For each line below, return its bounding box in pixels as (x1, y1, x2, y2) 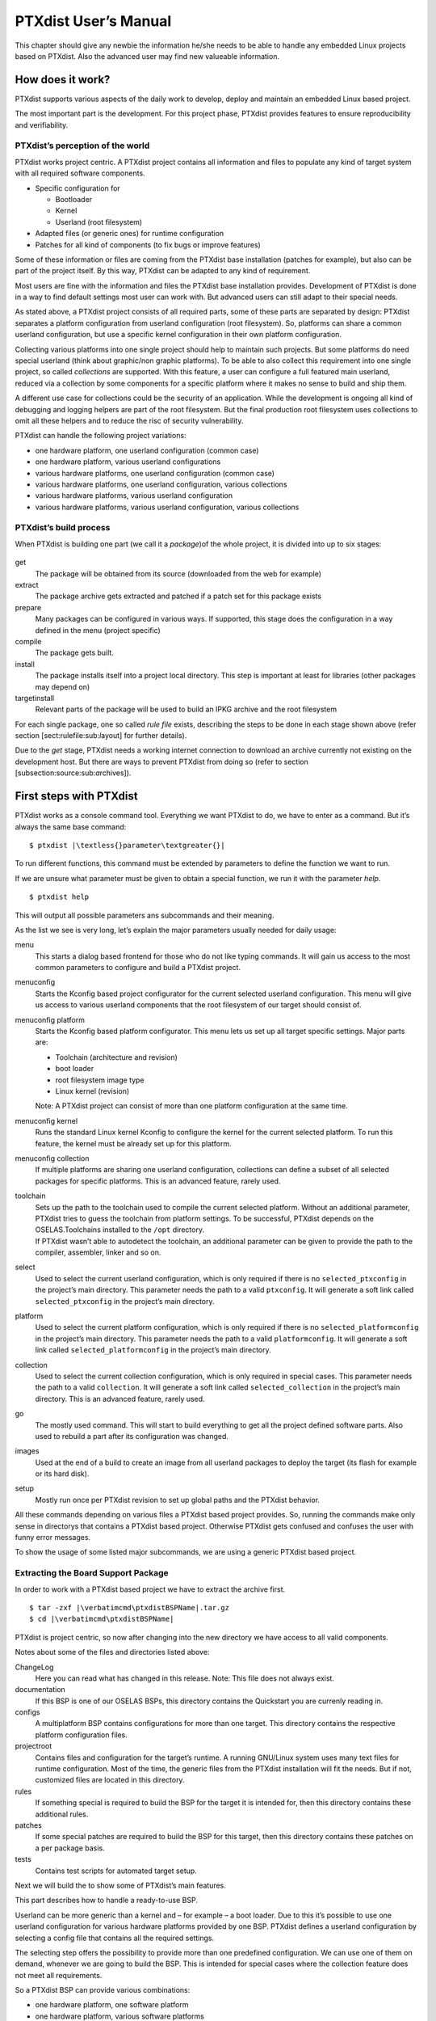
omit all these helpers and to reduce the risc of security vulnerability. (15, 416, 244, 425)
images (15, 1446, 40, 1456)
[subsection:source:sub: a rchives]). (15, 768, 132, 778)
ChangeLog (15, 1662, 54, 1672)
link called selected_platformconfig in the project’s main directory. (35, 1345, 272, 1355)
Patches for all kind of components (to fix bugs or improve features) (35, 239, 262, 250)
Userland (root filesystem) (55, 217, 143, 226)
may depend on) (35, 681, 90, 691)
